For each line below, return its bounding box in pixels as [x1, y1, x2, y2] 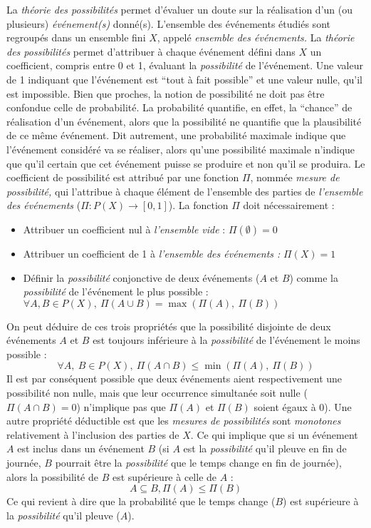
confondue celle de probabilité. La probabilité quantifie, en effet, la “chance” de [6, 100, 352, 115]
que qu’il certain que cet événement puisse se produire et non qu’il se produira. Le [6, 156, 365, 171]
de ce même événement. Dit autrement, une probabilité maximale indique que [6, 128, 346, 143]
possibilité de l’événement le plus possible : [23, 284, 209, 299]
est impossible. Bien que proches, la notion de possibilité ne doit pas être [6, 86, 325, 101]
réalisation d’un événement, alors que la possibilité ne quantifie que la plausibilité [6, 113, 362, 128]
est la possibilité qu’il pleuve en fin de [183, 441, 347, 456]
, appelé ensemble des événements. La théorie [157, 30, 355, 45]
